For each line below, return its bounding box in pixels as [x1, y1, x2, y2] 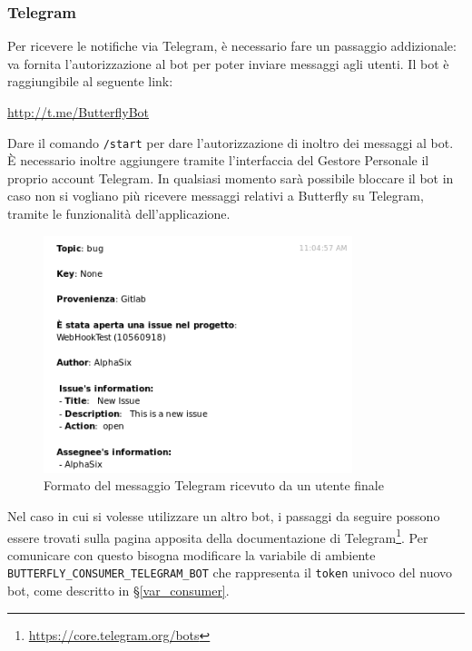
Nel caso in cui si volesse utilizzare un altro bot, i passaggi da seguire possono [7, 506, 440, 525]
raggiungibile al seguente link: [7, 72, 173, 91]
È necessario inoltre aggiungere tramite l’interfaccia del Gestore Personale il [7, 151, 429, 170]
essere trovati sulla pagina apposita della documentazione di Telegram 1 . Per [7, 525, 428, 547]
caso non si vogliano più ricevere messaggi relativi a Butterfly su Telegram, [7, 186, 424, 205]
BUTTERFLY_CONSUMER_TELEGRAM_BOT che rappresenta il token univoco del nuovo [7, 563, 453, 582]
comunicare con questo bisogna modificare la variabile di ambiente [7, 545, 376, 564]
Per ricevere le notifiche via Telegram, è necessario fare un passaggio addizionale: [7, 36, 457, 55]
